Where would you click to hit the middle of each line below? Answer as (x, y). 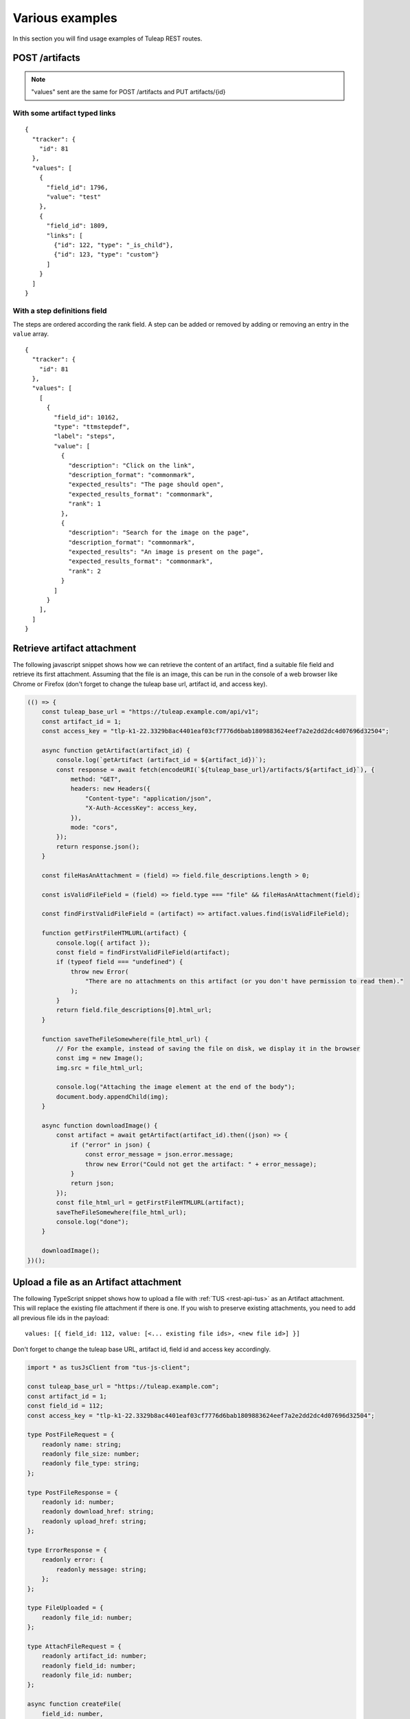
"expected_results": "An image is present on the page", (166, 552)
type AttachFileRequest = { (74, 1646)
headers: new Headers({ (111, 789)
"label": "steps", (85, 436)
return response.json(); (98, 846)
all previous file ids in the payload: (61, 1317)
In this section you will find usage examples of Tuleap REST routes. (107, 39)
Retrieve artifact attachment (75, 648)
